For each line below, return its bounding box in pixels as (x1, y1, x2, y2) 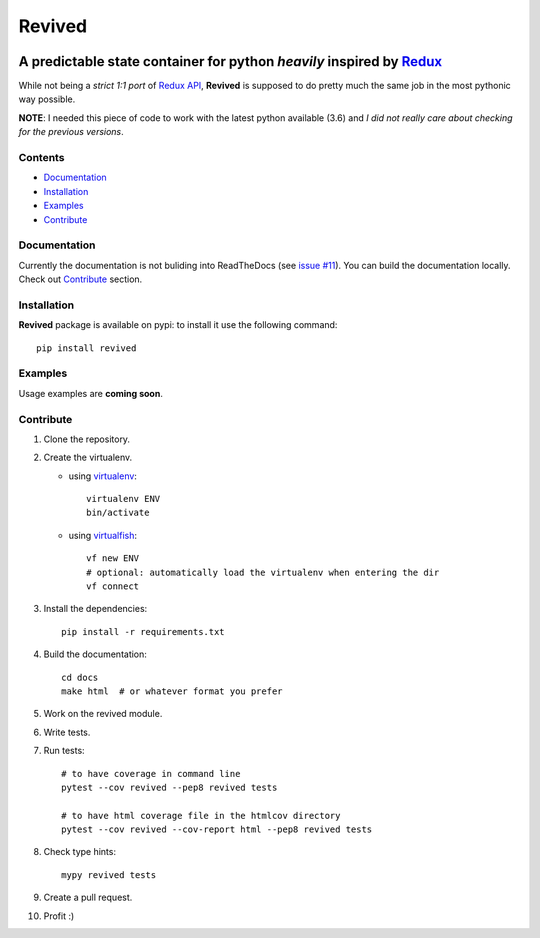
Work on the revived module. (43, 708, 163, 720)
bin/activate (86, 507, 150, 519)
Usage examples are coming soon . (18, 387, 164, 399)
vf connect (86, 581, 140, 592)
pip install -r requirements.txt (61, 626, 225, 637)
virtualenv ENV (86, 493, 161, 505)
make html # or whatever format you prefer (61, 685, 284, 697)
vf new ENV (86, 553, 140, 564)
